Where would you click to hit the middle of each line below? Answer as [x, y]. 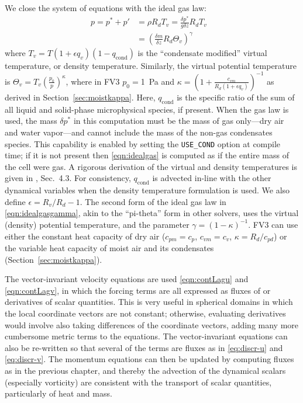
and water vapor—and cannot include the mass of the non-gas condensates [139, 132]
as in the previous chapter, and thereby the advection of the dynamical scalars [145, 370]
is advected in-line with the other [212, 178]
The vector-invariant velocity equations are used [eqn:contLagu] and [127, 279]
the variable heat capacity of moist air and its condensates [109, 247]
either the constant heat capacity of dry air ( [85, 236]
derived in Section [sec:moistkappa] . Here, [80, 97]
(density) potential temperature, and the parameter [97, 224]
